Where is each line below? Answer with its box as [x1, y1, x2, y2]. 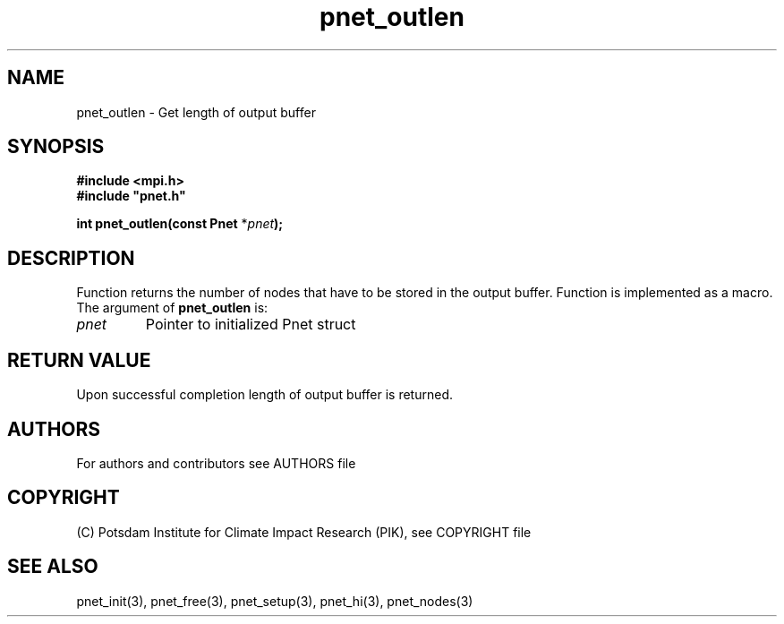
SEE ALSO [7, 555, 98, 578]
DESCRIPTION [7, 246, 135, 269]
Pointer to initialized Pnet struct [145, 315, 356, 334]
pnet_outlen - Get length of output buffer [76, 104, 316, 120]
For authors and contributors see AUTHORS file [76, 455, 356, 471]
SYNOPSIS [7, 135, 105, 158]
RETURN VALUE [7, 348, 151, 372]
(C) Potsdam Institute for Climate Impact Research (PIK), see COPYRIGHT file [76, 524, 532, 540]
